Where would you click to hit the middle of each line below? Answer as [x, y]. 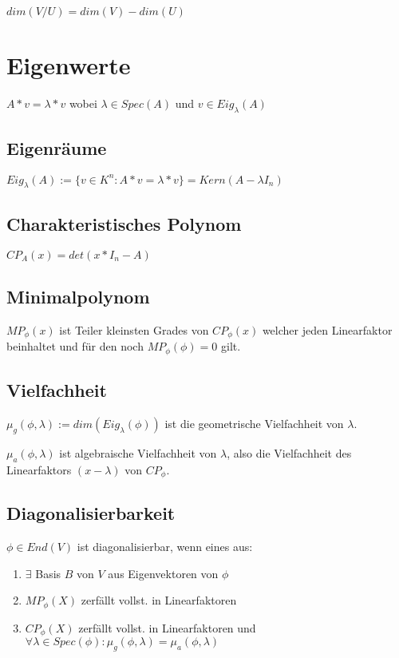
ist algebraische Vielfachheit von [138, 452]
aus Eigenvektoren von [163, 573]
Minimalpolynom [78, 297]
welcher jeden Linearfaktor [327, 329]
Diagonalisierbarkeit [91, 513]
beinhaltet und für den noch [75, 346]
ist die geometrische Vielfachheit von [254, 423]
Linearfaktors [39, 469]
